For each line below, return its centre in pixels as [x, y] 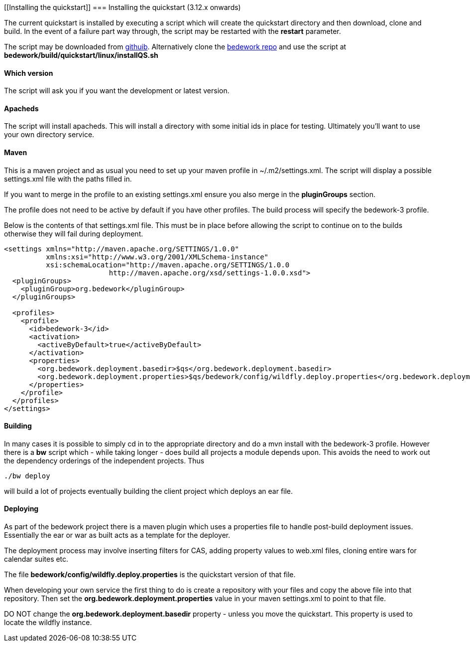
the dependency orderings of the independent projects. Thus [104, 460]
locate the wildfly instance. [48, 623]
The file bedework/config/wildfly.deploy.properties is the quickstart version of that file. [150, 575]
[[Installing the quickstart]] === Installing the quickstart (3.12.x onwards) [122, 7]
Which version [29, 73]
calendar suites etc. [36, 559]
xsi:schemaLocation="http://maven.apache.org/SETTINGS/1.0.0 [168, 265]
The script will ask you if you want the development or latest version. [117, 91]
